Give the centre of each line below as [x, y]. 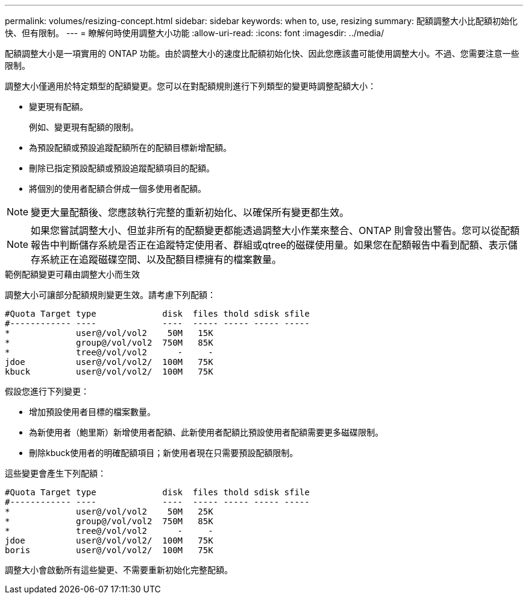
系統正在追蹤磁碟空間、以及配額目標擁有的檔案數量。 [161, 259]
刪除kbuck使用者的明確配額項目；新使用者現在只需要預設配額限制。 [164, 453]
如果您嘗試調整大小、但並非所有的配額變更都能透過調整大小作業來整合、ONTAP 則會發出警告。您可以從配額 [275, 230]
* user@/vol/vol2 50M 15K [109, 333]
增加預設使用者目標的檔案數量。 [92, 412]
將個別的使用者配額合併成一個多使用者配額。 [118, 189]
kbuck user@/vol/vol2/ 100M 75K [109, 372]
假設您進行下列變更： [47, 391]
